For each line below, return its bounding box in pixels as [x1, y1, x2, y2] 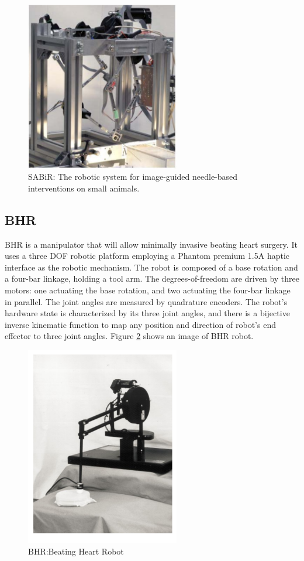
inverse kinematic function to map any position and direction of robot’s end [5, 318, 276, 330]
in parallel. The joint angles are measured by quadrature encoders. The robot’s [5, 295, 288, 307]
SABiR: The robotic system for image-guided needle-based [28, 170, 238, 183]
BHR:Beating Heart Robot [28, 545, 124, 557]
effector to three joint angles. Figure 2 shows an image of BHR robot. [5, 330, 254, 342]
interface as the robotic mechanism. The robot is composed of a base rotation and [5, 261, 298, 273]
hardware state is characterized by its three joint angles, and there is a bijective [5, 307, 290, 319]
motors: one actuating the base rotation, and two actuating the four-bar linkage [5, 283, 291, 296]
